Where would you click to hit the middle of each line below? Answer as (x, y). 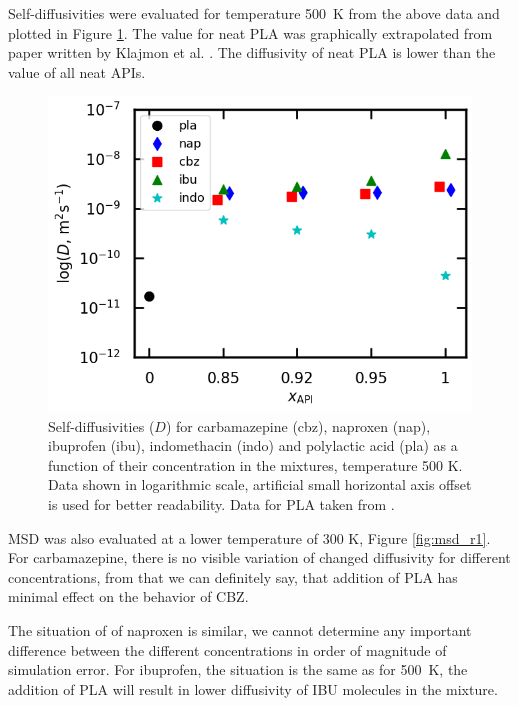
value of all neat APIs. (77, 71)
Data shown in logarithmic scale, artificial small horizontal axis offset (260, 484)
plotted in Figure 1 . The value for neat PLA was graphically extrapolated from (250, 32)
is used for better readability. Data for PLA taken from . (221, 504)
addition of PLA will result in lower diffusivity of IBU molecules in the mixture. (253, 688)
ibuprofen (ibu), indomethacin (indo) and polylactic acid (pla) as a (253, 445)
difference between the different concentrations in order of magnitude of (227, 649)
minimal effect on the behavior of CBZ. (128, 596)
